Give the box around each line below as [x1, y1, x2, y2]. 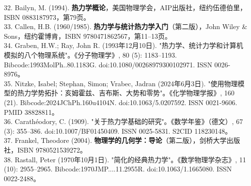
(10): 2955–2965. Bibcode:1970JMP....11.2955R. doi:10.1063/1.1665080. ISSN [4, 164, 232, 174]
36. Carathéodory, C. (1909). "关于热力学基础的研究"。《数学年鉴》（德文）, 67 [4, 116, 243, 126]
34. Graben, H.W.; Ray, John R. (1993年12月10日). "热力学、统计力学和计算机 [4, 40, 243, 50]
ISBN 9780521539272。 [17, 144, 87, 155]
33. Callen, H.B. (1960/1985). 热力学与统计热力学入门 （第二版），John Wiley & [4, 21, 248, 31]
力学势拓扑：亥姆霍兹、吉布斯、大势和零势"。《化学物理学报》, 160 [24, 88, 235, 98]
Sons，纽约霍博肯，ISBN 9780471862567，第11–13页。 [4, 31, 172, 41]
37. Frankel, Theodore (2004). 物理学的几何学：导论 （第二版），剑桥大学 [4, 135, 227, 145]
